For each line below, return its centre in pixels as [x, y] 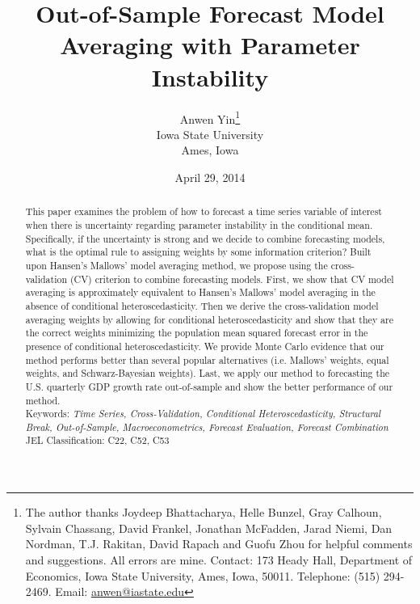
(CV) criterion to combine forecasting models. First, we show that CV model [232, 279]
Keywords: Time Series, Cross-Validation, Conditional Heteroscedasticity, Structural [203, 414]
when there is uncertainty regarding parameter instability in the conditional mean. [199, 224]
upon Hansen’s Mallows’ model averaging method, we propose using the [176, 265]
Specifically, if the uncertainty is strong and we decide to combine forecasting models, [205, 238]
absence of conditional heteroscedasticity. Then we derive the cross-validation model [202, 305]
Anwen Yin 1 [210, 117]
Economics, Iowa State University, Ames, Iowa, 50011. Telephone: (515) [203, 575]
